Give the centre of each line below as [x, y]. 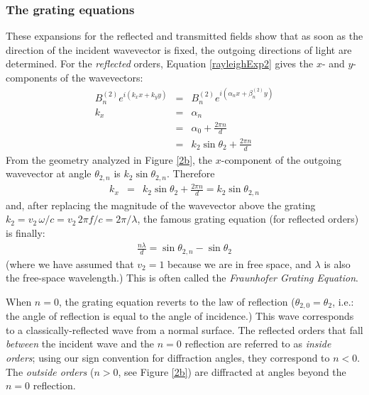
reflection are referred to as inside [258, 344]
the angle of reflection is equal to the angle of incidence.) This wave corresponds [180, 316]
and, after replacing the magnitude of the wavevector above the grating [161, 205]
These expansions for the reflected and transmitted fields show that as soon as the [184, 36]
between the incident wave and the [80, 344]
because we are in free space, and [239, 263]
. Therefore [191, 173]
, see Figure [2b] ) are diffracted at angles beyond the [232, 371]
